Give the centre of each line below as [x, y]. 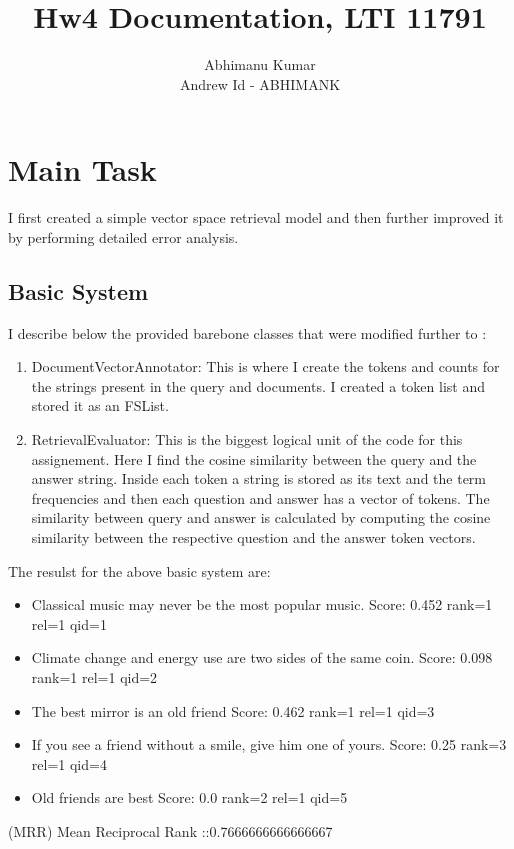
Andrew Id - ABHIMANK [260, 83]
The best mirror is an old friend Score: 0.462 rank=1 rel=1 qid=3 [233, 710]
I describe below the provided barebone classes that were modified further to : [247, 332]
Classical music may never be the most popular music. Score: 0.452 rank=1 [262, 604]
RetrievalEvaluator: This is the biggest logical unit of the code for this [247, 439]
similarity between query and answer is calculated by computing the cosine [261, 517]
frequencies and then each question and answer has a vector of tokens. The [260, 497]
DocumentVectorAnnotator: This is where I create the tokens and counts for [265, 366]
